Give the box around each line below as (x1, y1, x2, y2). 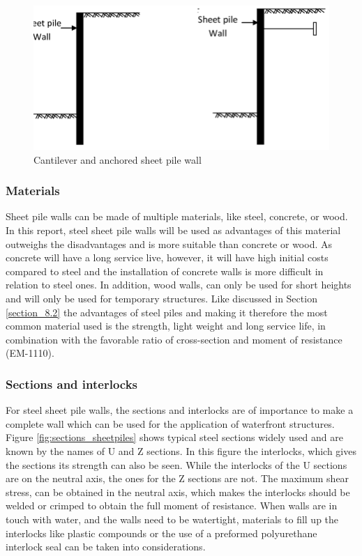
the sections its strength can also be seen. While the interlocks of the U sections (6, 457, 347, 472)
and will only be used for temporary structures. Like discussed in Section (6, 291, 317, 305)
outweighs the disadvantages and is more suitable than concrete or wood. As (6, 236, 332, 251)
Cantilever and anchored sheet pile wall (33, 152, 202, 167)
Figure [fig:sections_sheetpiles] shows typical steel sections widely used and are (6, 430, 344, 445)
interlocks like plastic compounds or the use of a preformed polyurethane (6, 525, 317, 540)
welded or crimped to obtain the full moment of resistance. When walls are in (6, 498, 338, 513)
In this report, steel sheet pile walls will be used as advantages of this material (6, 223, 341, 237)
